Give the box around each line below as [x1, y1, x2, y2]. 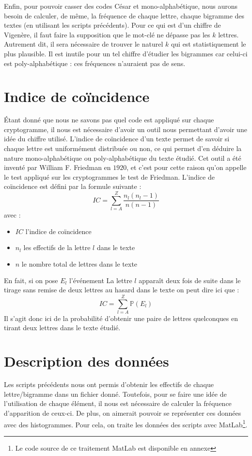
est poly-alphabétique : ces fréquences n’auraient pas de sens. [4, 58, 186, 68]
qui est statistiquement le [171, 39, 246, 49]
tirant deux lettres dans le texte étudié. [4, 322, 121, 333]
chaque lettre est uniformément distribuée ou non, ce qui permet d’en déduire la [4, 143, 242, 153]
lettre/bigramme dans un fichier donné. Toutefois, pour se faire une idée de [4, 388, 227, 399]
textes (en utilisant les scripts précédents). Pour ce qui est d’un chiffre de [4, 20, 221, 30]
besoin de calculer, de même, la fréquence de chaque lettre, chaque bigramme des [4, 10, 245, 20]
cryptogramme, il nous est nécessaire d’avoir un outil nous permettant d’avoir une [4, 124, 247, 134]
